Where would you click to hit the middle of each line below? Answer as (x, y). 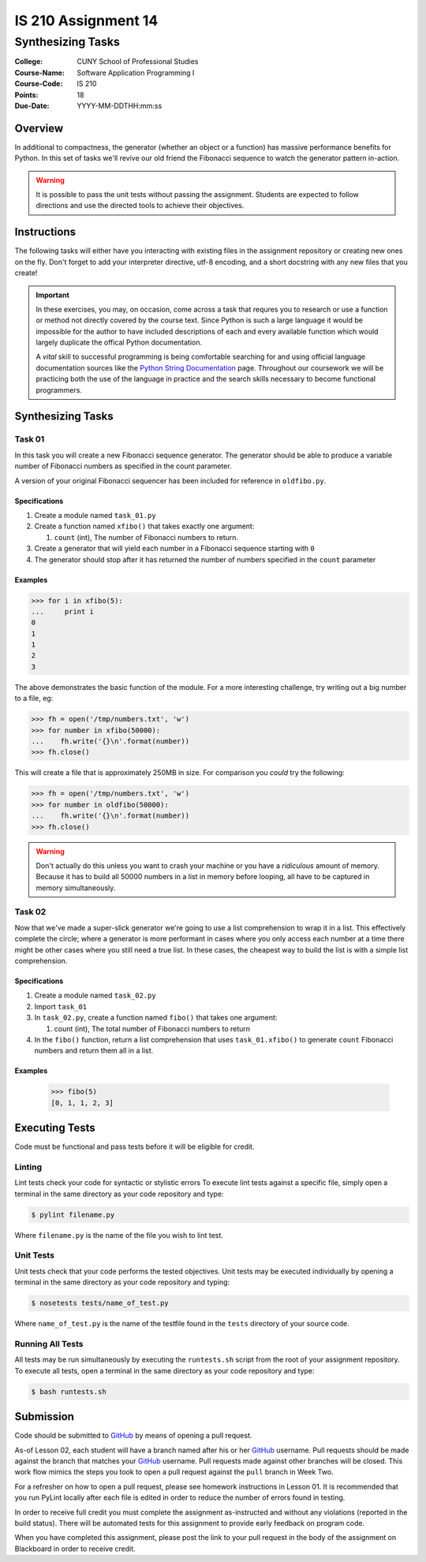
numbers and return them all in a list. (94, 1051)
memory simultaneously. (76, 888)
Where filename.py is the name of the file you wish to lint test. (119, 1235)
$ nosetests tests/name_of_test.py (100, 1303)
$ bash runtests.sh (69, 1391)
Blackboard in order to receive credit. (75, 1549)
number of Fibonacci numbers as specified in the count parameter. (123, 466)
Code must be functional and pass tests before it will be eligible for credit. (135, 1146)
